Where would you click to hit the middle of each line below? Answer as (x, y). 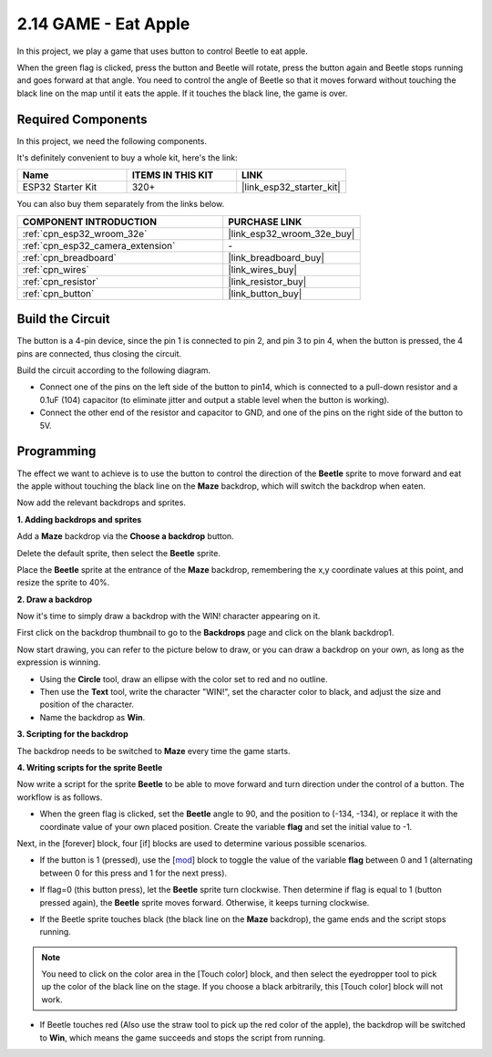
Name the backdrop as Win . (92, 717)
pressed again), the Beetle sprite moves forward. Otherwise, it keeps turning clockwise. (205, 902)
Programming (56, 451)
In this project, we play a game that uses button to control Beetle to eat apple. (163, 51)
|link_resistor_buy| (267, 281)
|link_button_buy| (265, 294)
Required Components (82, 119)
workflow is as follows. (60, 797)
